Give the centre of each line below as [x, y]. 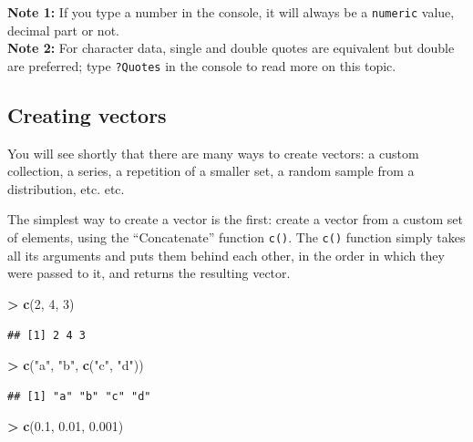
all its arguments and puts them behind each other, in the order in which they [226, 255]
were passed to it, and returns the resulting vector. [149, 273]
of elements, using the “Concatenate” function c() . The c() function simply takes [236, 237]
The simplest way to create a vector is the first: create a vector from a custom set [235, 219]
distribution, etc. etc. [66, 188]
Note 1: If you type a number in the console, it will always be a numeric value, [231, 12]
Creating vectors [87, 114]
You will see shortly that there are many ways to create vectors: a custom [213, 153]
